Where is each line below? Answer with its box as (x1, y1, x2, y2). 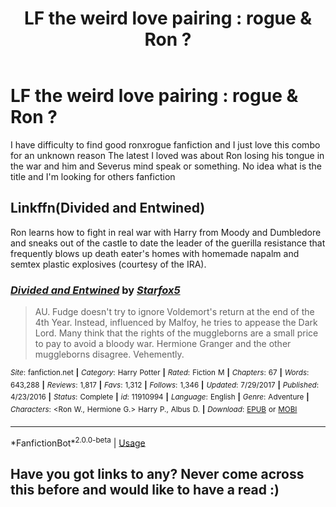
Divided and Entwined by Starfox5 (10, 283, 181, 297)
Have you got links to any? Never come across (10, 465, 305, 482)
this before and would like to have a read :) (10, 481, 280, 498)
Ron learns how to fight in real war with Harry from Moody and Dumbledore (10, 226, 322, 238)
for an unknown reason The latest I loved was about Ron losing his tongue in (10, 149, 325, 161)
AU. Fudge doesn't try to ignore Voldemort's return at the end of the (34, 306, 315, 318)
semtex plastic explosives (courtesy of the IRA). (10, 258, 207, 270)
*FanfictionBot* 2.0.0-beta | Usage (10, 435, 146, 449)
